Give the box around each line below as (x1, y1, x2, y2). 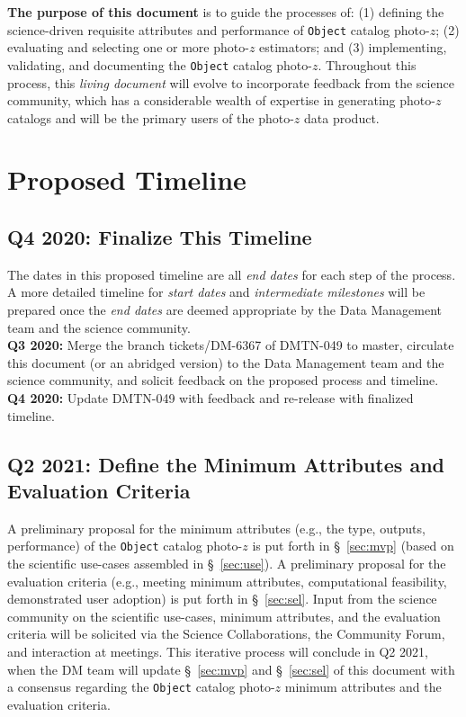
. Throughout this (318, 55, 417, 74)
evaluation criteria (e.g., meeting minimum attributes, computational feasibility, (7, 571, 447, 590)
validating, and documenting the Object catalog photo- (7, 55, 312, 74)
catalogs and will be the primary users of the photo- (7, 108, 294, 127)
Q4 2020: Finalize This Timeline (7, 223, 312, 251)
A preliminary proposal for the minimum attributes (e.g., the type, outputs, (7, 518, 426, 537)
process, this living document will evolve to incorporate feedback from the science (7, 73, 454, 92)
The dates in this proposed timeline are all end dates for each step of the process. (7, 264, 456, 283)
